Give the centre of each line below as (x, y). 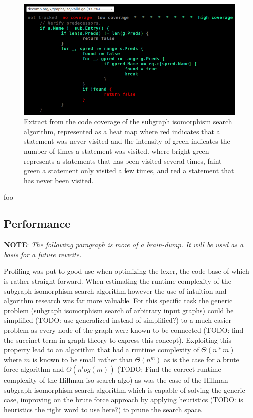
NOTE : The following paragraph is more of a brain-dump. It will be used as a (124, 245)
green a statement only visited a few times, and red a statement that (129, 170)
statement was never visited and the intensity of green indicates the (127, 141)
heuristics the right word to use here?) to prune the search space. (103, 409)
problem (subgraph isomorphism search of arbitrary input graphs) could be (119, 310)
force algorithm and (34, 369)
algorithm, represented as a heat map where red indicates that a (122, 131)
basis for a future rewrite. (43, 254)
